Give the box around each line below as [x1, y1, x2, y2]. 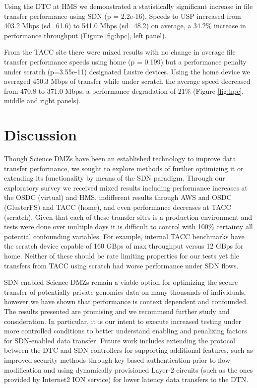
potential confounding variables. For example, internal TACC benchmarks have [4, 231, 245, 241]
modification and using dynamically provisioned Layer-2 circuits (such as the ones [4, 364, 253, 375]
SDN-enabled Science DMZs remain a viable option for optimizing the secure [4, 277, 238, 287]
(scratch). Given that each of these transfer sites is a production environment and [4, 211, 253, 222]
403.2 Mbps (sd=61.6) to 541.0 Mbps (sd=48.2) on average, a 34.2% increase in [4, 20, 246, 31]
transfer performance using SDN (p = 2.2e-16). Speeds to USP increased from [4, 10, 241, 21]
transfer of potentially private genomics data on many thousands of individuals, [4, 286, 246, 297]
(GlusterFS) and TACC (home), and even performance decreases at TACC [4, 202, 231, 212]
